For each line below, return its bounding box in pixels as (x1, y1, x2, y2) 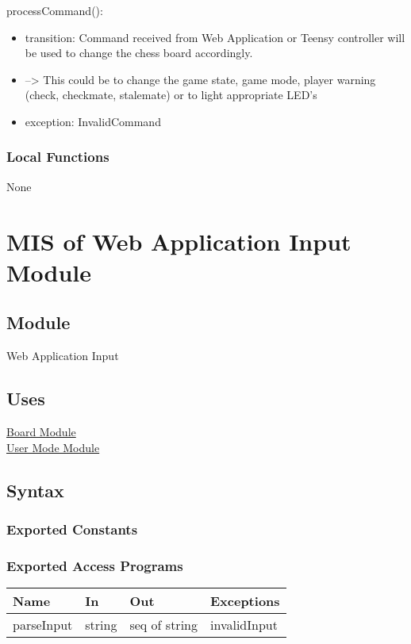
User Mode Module (6, 439, 100, 455)
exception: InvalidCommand (25, 113, 161, 129)
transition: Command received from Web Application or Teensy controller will (25, 29, 405, 45)
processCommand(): (6, 2, 103, 18)
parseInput (13, 615, 73, 634)
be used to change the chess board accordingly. (25, 44, 253, 61)
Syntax (6, 477, 64, 502)
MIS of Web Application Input (6, 224, 351, 257)
